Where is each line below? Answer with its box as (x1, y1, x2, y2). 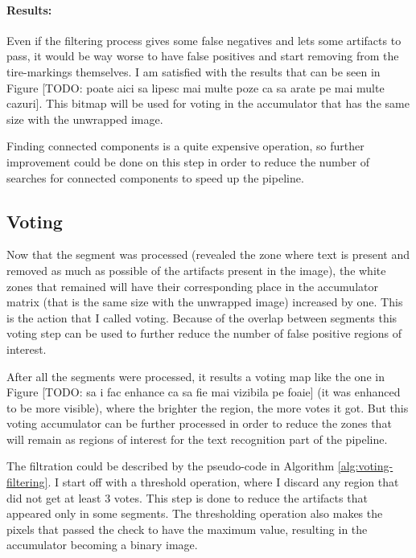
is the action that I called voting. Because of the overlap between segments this (6, 309, 397, 326)
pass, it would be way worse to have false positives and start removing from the (6, 47, 399, 64)
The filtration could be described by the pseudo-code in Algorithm (6, 457, 335, 474)
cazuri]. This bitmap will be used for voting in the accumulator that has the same (6, 95, 410, 112)
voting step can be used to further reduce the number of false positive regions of (6, 325, 402, 342)
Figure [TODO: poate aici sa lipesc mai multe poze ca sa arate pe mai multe (6, 79, 385, 96)
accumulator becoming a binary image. (6, 536, 198, 553)
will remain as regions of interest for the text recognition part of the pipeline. (6, 430, 388, 447)
